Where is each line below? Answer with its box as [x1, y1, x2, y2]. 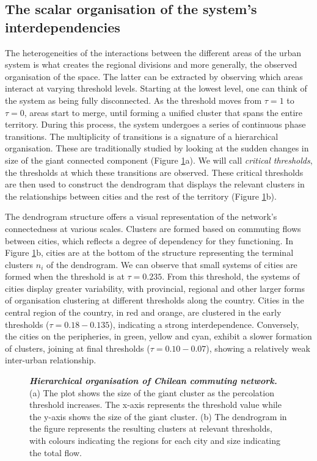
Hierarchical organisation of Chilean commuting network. [29, 374, 277, 387]
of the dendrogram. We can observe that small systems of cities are [46, 258, 297, 270]
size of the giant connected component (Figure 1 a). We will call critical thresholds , [5, 153, 313, 166]
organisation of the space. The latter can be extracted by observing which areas [5, 70, 303, 82]
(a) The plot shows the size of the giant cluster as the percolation [29, 386, 274, 399]
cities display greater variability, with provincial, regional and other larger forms [5, 281, 305, 294]
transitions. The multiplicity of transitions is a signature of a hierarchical [5, 129, 279, 142]
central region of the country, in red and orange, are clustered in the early [5, 306, 282, 319]
